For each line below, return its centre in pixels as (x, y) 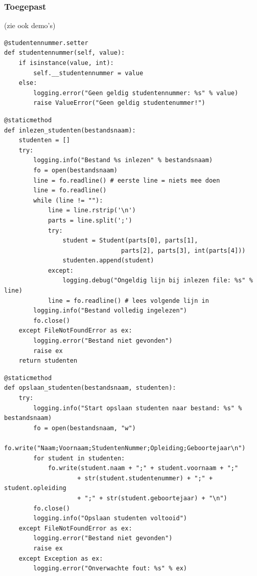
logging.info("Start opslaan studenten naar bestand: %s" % (138, 408)
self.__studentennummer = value (88, 73)
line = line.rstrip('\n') (92, 211)
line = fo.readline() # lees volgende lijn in (128, 301)
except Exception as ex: (61, 558)
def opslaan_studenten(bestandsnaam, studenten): (90, 388)
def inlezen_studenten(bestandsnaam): (70, 130)
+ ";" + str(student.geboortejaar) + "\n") (152, 498)
